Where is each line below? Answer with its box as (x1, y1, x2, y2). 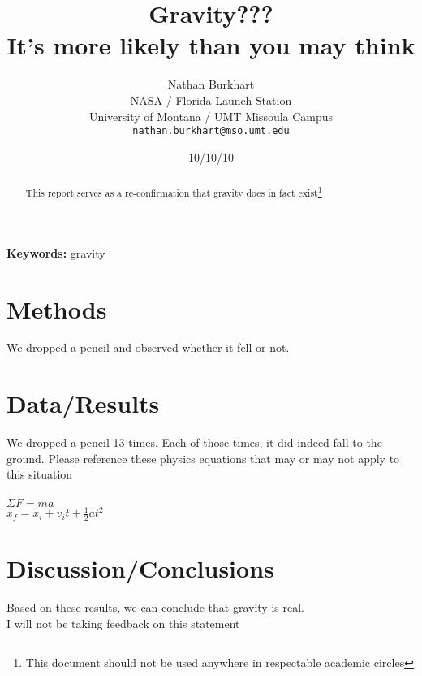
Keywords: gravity (6, 244, 105, 261)
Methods (6, 292, 107, 325)
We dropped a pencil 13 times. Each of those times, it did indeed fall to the (6, 434, 382, 451)
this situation (6, 466, 73, 483)
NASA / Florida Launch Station (130, 91, 292, 108)
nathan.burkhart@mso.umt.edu (132, 125, 290, 137)
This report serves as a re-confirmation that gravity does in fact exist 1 (25, 184, 322, 200)
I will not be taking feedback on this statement (6, 614, 240, 631)
